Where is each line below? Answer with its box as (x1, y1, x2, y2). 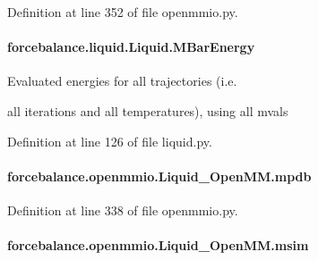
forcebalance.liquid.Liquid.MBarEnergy (7, 38, 255, 56)
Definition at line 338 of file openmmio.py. (7, 200, 238, 219)
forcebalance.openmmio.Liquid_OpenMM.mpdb (7, 166, 312, 185)
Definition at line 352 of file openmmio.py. (7, 3, 238, 21)
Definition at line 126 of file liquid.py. (7, 131, 212, 150)
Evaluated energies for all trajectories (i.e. (7, 71, 237, 90)
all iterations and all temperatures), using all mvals (7, 101, 288, 120)
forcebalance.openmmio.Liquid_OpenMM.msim (7, 236, 309, 255)
